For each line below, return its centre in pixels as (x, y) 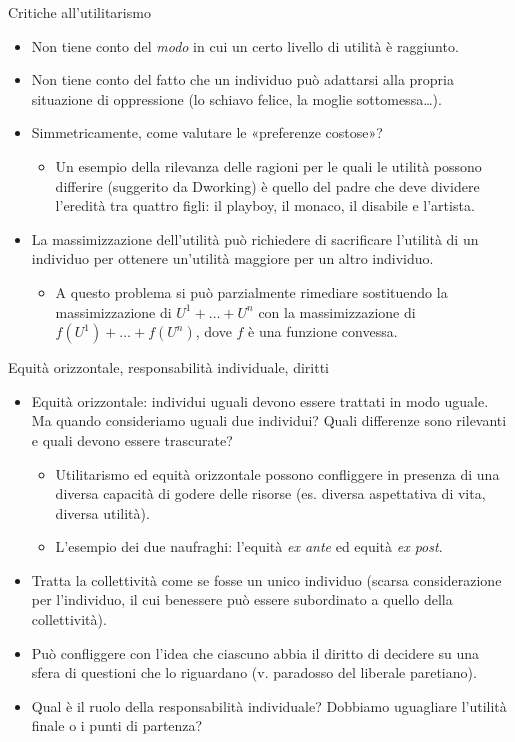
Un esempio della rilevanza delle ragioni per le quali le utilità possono (268, 165)
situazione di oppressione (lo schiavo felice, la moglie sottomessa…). (236, 98)
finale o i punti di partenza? (117, 725)
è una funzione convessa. (323, 331)
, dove (213, 331)
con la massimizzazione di (337, 311)
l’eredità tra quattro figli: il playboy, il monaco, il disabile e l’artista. (265, 205)
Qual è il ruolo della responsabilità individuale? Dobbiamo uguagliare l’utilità (269, 705)
